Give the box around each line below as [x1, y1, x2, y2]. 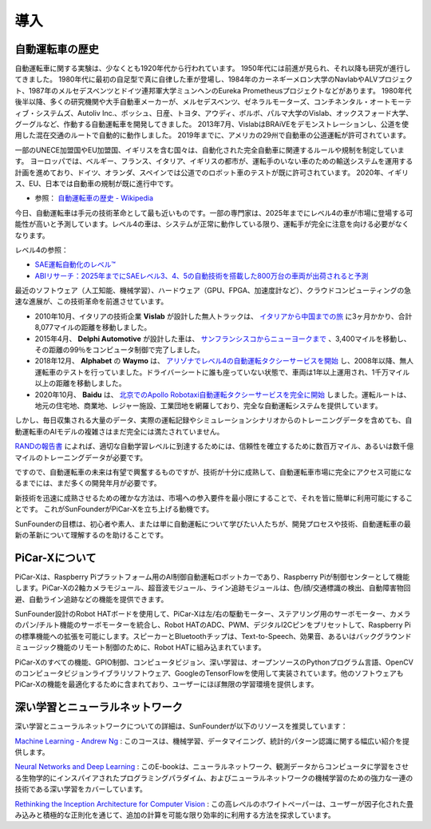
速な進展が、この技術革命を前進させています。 [14, 296, 168, 307]
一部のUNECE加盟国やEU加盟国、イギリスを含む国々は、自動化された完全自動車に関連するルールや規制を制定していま [14, 145, 405, 155]
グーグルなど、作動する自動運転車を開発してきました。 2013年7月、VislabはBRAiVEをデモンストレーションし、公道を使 [14, 120, 409, 129]
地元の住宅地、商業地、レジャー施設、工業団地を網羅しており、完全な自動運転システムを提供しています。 [34, 401, 382, 411]
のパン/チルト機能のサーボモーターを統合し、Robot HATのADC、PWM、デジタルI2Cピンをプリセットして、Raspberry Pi [14, 620, 411, 630]
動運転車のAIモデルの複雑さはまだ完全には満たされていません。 [14, 426, 224, 436]
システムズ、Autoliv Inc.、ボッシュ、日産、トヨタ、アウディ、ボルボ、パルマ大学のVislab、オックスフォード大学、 [35, 108, 413, 117]
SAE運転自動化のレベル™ [34, 260, 116, 269]
